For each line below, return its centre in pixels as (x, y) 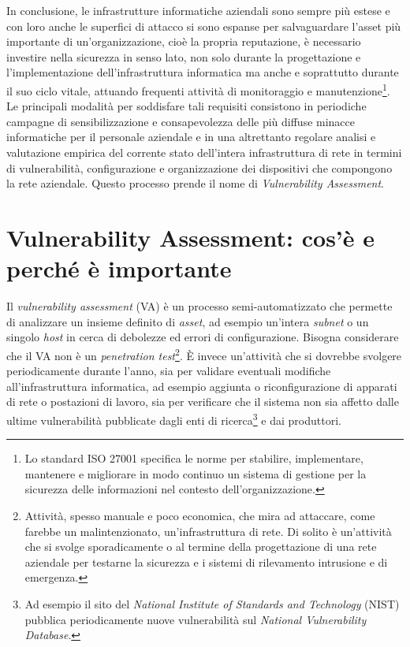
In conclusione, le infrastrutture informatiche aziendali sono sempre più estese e (198, 10)
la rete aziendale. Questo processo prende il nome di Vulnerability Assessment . (195, 183)
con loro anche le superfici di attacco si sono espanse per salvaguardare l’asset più (204, 26)
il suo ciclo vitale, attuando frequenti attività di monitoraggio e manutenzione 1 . (198, 89)
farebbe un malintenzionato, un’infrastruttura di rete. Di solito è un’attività (208, 531)
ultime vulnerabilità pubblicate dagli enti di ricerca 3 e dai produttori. (174, 418)
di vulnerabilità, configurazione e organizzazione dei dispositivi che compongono (199, 167)
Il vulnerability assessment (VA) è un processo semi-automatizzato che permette (199, 306)
